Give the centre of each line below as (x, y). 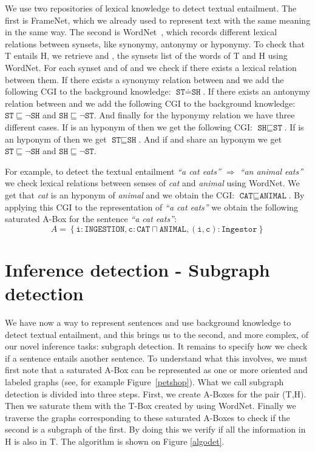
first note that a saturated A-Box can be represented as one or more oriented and (156, 370)
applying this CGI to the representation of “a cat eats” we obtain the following (152, 207)
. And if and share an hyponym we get (210, 139)
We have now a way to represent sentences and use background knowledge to (148, 322)
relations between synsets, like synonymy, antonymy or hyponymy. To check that (155, 43)
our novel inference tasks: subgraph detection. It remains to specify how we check (156, 346)
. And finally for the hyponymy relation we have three (194, 115)
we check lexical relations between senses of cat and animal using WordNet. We (152, 183)
